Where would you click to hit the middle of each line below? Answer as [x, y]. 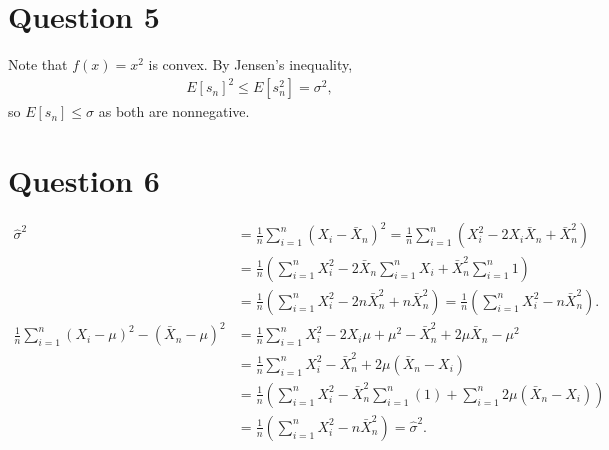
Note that [38, 64]
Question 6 [84, 180]
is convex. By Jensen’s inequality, [250, 64]
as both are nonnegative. [174, 111]
